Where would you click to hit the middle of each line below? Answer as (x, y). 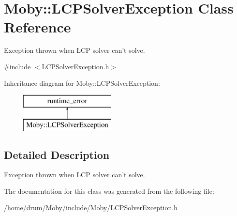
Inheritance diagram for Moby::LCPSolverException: (82, 83)
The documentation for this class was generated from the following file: (109, 191)
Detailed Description (57, 154)
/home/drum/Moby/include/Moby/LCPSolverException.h (91, 207)
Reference (37, 27)
